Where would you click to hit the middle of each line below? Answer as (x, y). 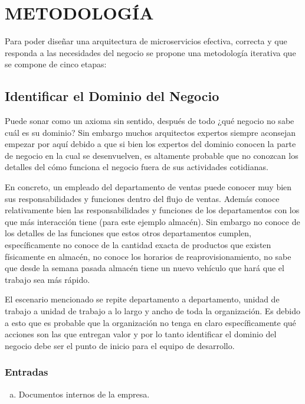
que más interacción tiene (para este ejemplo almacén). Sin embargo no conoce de (152, 221)
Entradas (27, 372)
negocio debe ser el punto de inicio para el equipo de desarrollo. (120, 345)
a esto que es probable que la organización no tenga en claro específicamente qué (150, 322)
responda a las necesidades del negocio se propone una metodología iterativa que (150, 52)
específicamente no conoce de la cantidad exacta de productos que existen (138, 245)
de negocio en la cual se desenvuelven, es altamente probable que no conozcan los (152, 155)
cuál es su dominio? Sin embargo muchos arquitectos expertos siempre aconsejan (150, 132)
